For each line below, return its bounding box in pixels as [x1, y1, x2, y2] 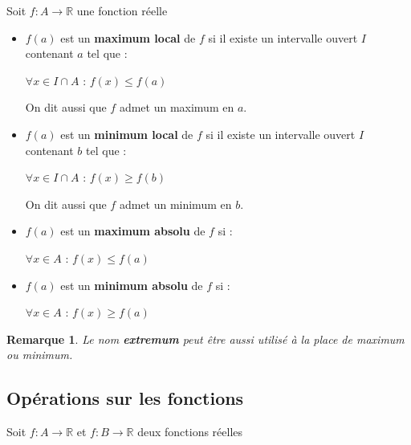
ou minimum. [6, 346, 73, 363]
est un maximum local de [60, 29, 196, 46]
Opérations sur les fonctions [6, 386, 244, 410]
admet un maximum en [119, 99, 234, 116]
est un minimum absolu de [60, 276, 203, 293]
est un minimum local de [60, 125, 193, 142]
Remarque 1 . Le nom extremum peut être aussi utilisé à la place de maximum [6, 330, 405, 347]
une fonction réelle [76, 2, 168, 18]
